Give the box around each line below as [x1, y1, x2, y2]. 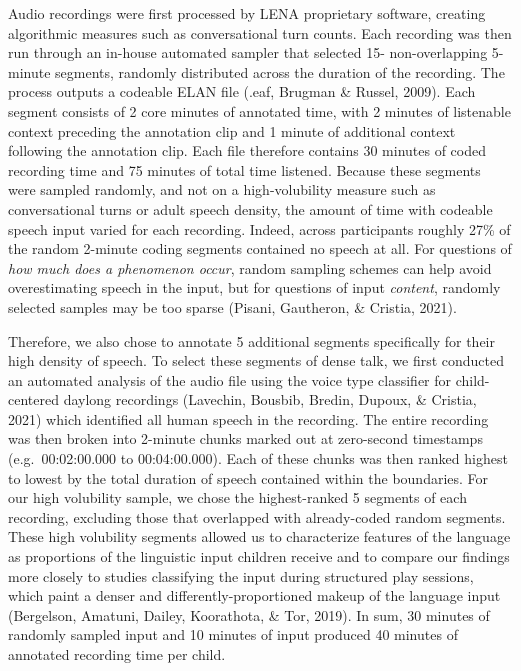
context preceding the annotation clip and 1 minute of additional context [8, 120, 456, 141]
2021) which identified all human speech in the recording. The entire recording [8, 408, 489, 429]
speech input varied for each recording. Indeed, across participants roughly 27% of [8, 218, 511, 239]
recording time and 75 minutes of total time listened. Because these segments [8, 159, 481, 180]
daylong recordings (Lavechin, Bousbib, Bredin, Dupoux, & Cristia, [63, 389, 477, 410]
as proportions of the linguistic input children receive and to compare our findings [8, 546, 510, 567]
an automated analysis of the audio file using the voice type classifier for [8, 369, 452, 390]
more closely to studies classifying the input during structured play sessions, [8, 565, 474, 586]
